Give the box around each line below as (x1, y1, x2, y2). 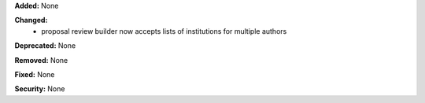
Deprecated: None (14, 41, 76, 50)
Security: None (14, 84, 65, 94)
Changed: (14, 16, 48, 25)
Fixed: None (14, 69, 55, 79)
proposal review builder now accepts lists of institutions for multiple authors (41, 26, 287, 35)
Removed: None (14, 55, 68, 64)
